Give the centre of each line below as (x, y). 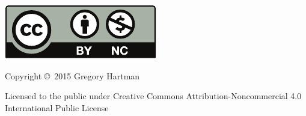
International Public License (57, 107)
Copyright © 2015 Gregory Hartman (72, 75)
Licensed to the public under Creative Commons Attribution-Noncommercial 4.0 (153, 96)
